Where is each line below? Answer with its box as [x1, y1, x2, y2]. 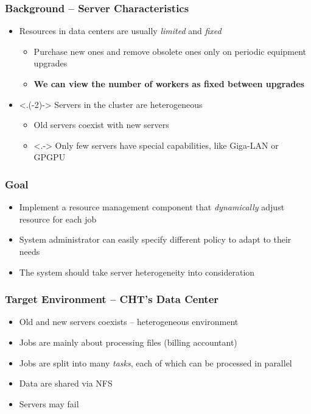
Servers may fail [19, 397, 79, 410]
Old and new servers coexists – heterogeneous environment [19, 315, 239, 328]
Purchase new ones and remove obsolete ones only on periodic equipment [33, 45, 307, 57]
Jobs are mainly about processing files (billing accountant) [19, 335, 237, 348]
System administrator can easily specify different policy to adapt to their [19, 233, 292, 246]
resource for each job [19, 212, 97, 225]
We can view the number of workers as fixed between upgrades [33, 77, 304, 90]
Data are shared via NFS [19, 377, 113, 390]
